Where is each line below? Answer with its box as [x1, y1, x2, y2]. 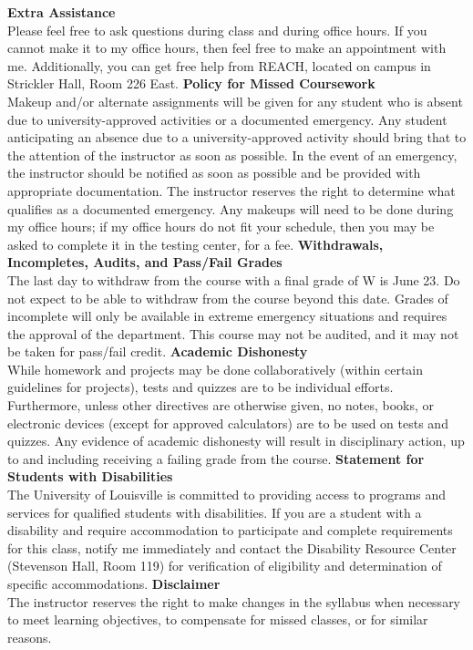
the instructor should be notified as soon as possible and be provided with [7, 163, 421, 182]
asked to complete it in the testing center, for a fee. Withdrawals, [7, 234, 384, 253]
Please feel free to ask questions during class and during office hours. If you [7, 20, 427, 39]
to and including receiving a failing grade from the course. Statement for [7, 449, 425, 468]
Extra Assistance [7, 3, 116, 21]
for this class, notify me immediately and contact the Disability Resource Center [7, 538, 457, 557]
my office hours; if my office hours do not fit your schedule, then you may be [7, 217, 435, 236]
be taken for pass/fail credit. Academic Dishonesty [7, 342, 308, 361]
